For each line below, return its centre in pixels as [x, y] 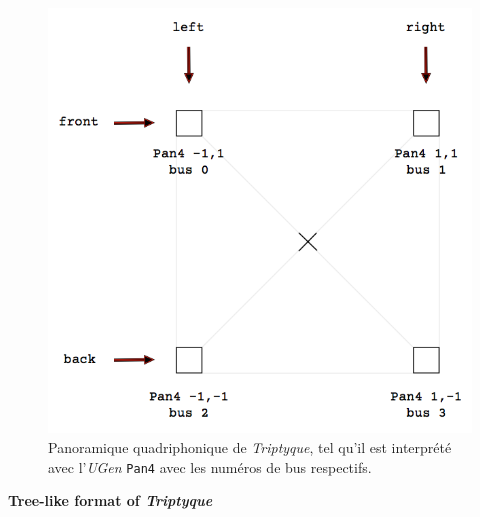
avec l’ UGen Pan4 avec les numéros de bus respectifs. [210, 466]
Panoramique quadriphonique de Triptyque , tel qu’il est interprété [250, 446]
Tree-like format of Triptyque [110, 500]
